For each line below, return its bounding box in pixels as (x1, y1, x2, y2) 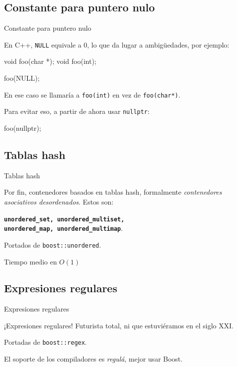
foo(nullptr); (4, 122, 42, 133)
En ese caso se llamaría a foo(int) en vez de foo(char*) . (4, 89, 181, 100)
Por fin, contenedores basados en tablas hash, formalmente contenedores (4, 187, 222, 197)
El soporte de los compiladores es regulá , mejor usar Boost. (4, 354, 183, 364)
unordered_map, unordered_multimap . (4, 223, 123, 233)
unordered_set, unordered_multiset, (4, 215, 125, 223)
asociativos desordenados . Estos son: (4, 196, 114, 207)
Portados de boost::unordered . (4, 239, 101, 250)
